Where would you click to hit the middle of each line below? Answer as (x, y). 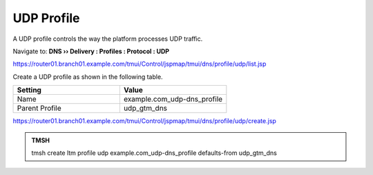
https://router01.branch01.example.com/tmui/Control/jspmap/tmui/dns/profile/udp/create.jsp (144, 121)
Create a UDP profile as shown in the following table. (88, 77)
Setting (29, 90)
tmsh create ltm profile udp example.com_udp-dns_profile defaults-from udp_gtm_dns (154, 153)
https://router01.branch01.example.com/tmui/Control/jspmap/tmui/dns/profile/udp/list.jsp (140, 64)
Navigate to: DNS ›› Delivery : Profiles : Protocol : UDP (91, 51)
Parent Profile (39, 109)
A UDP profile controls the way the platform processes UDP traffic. (108, 39)
